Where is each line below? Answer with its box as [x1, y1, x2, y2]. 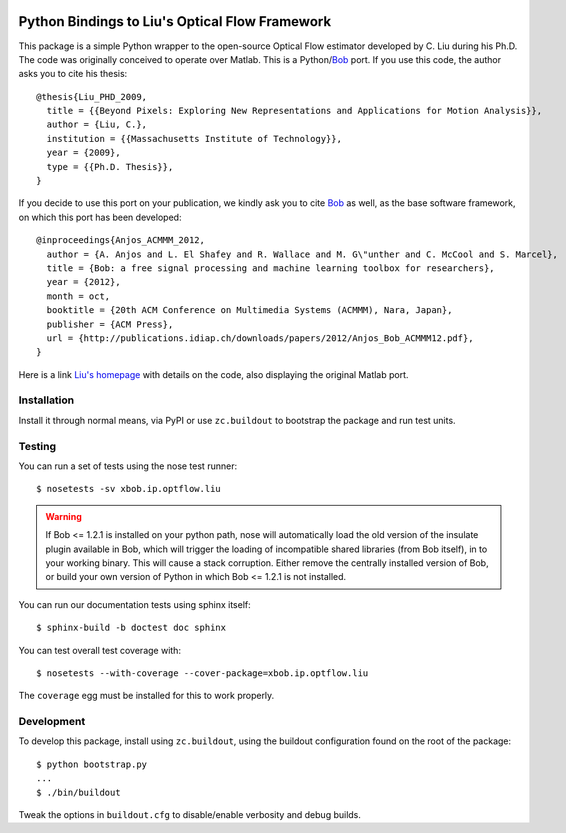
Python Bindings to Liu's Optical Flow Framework [18, 13, 332, 30]
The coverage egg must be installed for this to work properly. [18, 690, 275, 702]
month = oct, [46, 290, 111, 302]
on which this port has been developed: [18, 211, 182, 223]
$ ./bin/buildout [36, 786, 121, 798]
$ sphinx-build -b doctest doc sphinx [36, 622, 227, 634]
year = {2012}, [46, 276, 121, 288]
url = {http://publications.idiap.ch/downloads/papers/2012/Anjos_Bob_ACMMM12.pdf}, [46, 332, 474, 344]
